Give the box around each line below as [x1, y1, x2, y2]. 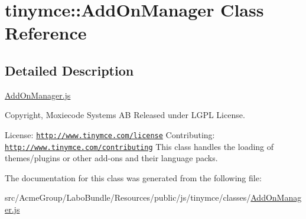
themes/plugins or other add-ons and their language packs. [5, 152, 218, 164]
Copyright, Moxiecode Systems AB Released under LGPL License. [5, 109, 245, 121]
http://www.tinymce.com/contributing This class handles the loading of [5, 140, 274, 152]
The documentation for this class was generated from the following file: [5, 171, 262, 184]
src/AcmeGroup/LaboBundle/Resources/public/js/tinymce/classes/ [5, 191, 251, 204]
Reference [5, 21, 87, 45]
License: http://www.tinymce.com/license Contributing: [5, 128, 215, 140]
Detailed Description [5, 61, 134, 79]
